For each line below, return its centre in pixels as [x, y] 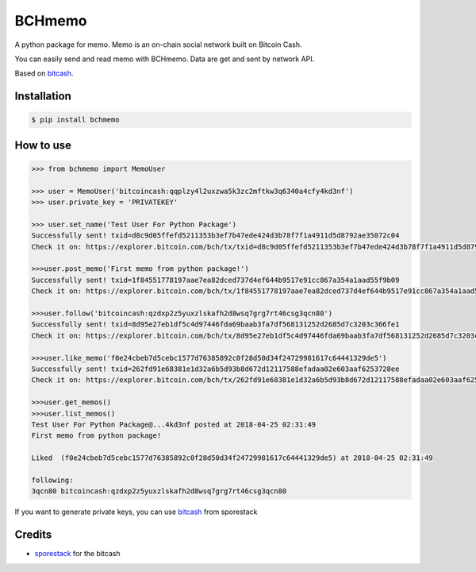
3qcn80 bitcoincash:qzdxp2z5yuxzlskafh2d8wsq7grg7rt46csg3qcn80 [159, 491]
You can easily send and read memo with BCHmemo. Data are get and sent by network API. [165, 59]
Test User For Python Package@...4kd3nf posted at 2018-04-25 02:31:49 [174, 424]
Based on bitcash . [44, 73]
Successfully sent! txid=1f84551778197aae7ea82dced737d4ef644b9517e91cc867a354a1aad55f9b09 [215, 280]
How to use [43, 145]
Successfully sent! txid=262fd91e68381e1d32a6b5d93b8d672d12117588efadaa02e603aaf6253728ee [215, 369]
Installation [43, 97]
